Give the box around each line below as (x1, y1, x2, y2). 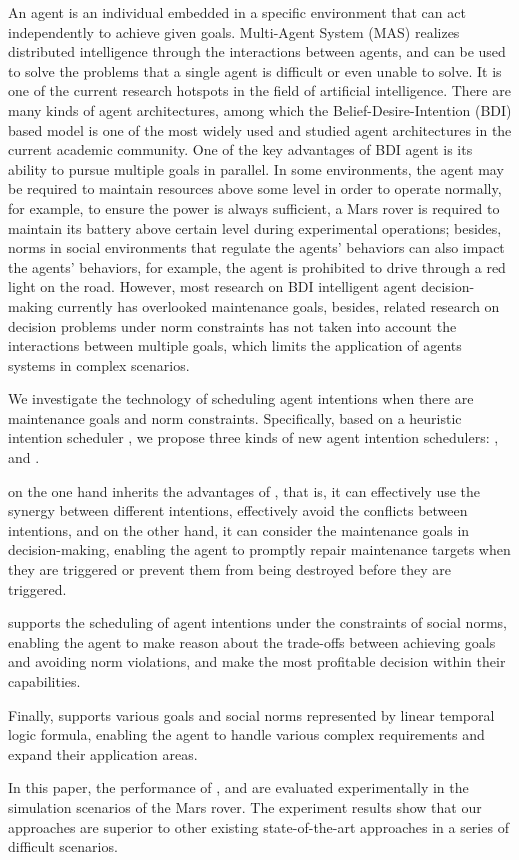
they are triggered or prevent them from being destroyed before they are (8, 559, 451, 580)
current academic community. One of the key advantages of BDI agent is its (8, 139, 473, 160)
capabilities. (8, 671, 81, 691)
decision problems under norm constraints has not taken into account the (8, 315, 457, 336)
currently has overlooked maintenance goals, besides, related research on (57, 295, 500, 316)
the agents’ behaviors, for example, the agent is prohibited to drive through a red (8, 256, 506, 277)
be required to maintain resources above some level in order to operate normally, (8, 178, 502, 199)
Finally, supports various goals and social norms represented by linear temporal (8, 704, 495, 725)
